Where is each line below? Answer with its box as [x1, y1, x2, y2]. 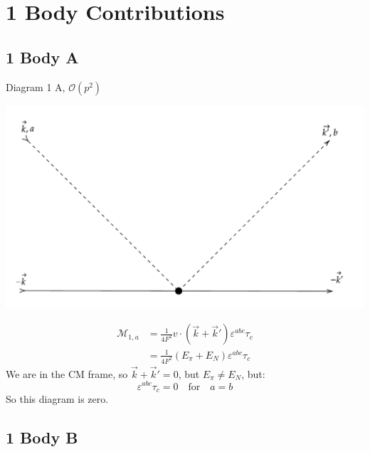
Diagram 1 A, [6, 79, 65, 94]
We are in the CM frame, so [6, 366, 128, 381]
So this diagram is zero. [6, 391, 109, 406]
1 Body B [6, 426, 78, 448]
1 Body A [6, 46, 79, 68]
